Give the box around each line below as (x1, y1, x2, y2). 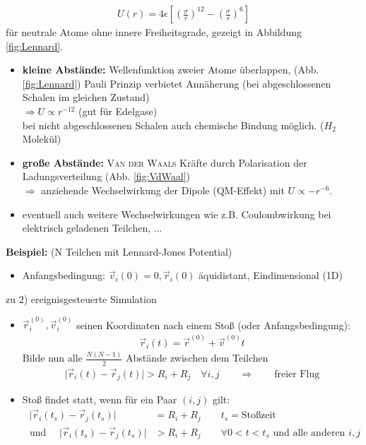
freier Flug (274, 369, 320, 379)
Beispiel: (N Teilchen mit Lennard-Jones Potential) (6, 244, 232, 259)
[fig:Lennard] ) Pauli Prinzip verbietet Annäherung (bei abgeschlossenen (22, 76, 331, 90)
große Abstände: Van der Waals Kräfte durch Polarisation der (22, 155, 307, 170)
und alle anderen (273, 427, 346, 438)
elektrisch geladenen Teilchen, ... (22, 220, 163, 235)
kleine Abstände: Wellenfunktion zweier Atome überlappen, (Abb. (22, 62, 319, 77)
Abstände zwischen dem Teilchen (125, 350, 268, 365)
